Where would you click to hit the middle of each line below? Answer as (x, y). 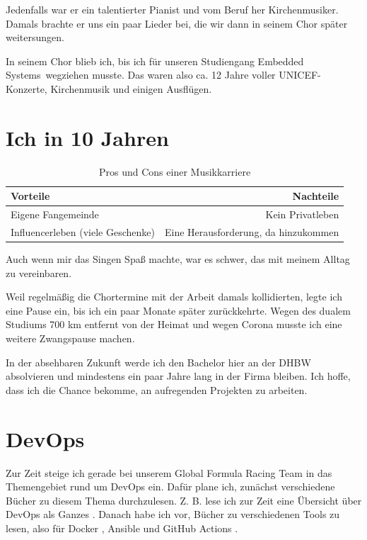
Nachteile (316, 196)
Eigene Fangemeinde (55, 214)
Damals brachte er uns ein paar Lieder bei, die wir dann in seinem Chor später (177, 23)
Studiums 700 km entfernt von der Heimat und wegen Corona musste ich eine (174, 324)
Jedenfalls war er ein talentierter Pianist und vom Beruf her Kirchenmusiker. (172, 9)
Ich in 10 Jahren (87, 137)
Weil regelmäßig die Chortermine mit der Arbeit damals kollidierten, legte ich (174, 297)
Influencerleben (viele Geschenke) (83, 231)
